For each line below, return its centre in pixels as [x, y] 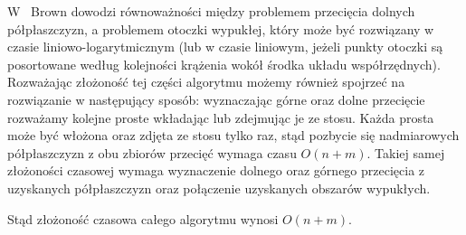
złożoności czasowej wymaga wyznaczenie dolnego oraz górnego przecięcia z [216, 170]
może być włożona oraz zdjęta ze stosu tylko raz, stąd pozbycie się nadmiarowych [233, 135]
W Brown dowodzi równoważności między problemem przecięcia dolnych [211, 11]
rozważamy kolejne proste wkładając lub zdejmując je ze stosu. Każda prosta [221, 117]
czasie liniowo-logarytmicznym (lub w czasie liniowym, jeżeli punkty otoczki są [225, 47]
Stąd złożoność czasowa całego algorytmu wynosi [143, 218]
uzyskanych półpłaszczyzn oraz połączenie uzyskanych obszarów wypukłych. [219, 188]
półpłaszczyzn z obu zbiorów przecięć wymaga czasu [152, 152]
